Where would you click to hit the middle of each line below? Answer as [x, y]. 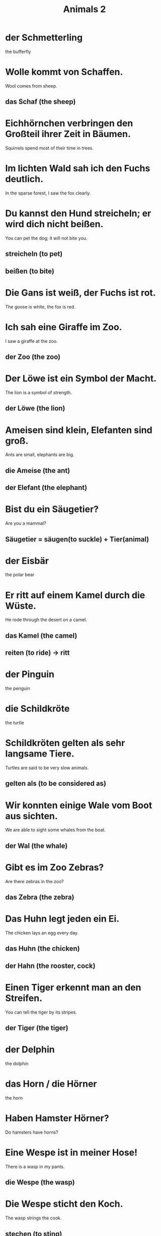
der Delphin [30, 1050]
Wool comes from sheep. [31, 86]
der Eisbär [27, 561]
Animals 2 [85, 9]
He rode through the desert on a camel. [46, 620]
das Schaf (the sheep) [41, 102]
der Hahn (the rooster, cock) [50, 966]
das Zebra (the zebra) [40, 898]
